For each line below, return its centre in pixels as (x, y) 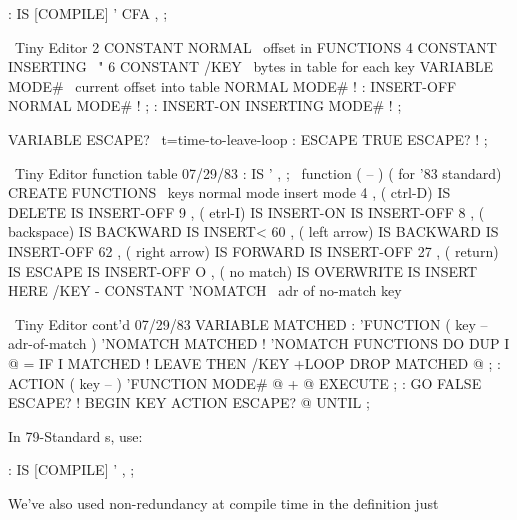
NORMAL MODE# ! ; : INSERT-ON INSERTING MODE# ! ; (205, 105)
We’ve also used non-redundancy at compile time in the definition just (223, 502)
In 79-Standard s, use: (75, 435)
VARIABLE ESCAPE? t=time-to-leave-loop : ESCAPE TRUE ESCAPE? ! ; (248, 138)
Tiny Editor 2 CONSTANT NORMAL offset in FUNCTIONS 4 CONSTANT (255, 46)
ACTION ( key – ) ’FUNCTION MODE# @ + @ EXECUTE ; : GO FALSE (245, 382)
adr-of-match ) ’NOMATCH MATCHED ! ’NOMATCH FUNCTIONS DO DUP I (259, 343)
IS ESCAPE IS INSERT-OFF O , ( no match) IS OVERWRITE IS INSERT (243, 270)
